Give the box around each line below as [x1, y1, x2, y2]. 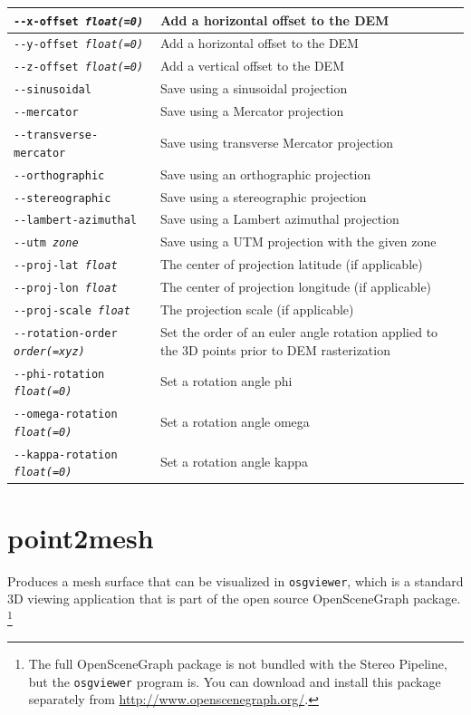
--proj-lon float [14, 282, 118, 295]
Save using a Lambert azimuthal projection [159, 209, 399, 228]
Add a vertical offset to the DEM [159, 56, 344, 75]
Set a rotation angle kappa [159, 452, 308, 471]
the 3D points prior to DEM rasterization [159, 340, 390, 359]
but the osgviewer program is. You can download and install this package [28, 672, 441, 691]
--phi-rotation [14, 367, 105, 381]
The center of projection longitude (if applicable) [159, 277, 432, 296]
